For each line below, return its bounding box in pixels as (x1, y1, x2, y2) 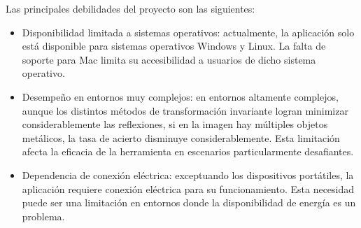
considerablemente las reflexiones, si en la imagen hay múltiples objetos (22, 117, 328, 131)
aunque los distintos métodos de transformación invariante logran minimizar (22, 103, 348, 117)
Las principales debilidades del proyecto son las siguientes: (6, 1, 255, 15)
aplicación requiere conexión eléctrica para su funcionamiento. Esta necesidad (22, 181, 355, 196)
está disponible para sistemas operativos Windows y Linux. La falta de (22, 38, 326, 53)
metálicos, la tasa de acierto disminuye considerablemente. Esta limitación (22, 130, 340, 145)
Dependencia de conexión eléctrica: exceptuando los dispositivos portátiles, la (22, 167, 354, 182)
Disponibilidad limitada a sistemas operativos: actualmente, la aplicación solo (22, 24, 355, 39)
